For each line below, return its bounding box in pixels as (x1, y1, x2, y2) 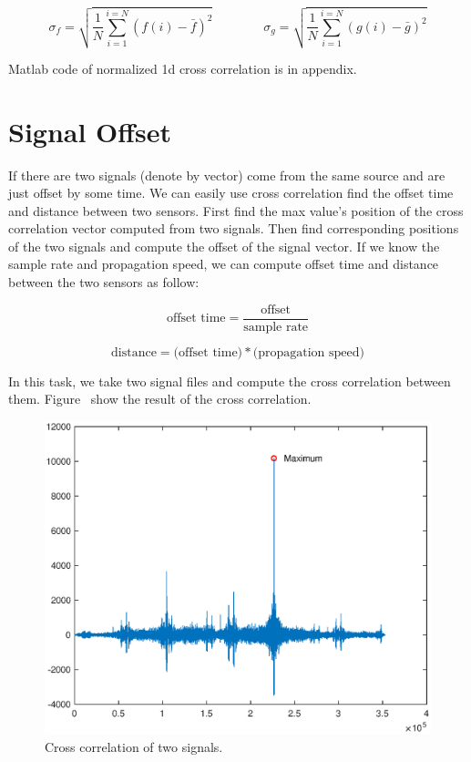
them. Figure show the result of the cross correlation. (8, 389, 312, 408)
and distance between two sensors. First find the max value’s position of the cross (8, 201, 464, 220)
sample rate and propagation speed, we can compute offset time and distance (8, 254, 439, 273)
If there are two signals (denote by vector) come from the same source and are (8, 165, 445, 184)
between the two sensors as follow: (8, 273, 200, 292)
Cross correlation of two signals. (45, 736, 223, 756)
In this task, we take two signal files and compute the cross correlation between (8, 371, 451, 390)
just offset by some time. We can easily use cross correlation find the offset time (8, 183, 454, 202)
